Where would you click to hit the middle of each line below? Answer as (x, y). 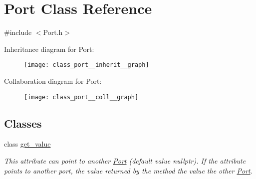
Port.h (53, 32)
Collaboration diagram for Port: (53, 81)
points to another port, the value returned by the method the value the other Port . (128, 170)
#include (18, 32)
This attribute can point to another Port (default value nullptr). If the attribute (125, 161)
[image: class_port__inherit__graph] (87, 65)
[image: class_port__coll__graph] (81, 97)
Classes (23, 123)
